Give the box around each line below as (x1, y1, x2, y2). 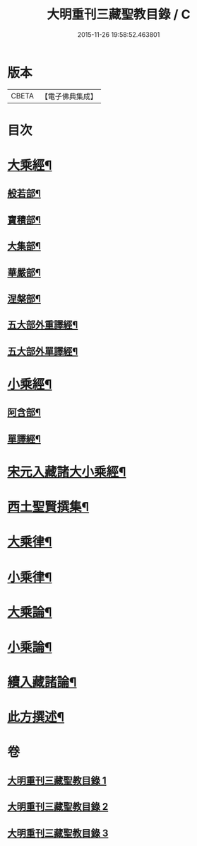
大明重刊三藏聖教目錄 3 (7, 827, 109, 839)
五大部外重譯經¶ (7, 319, 78, 331)
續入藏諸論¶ (7, 674, 77, 690)
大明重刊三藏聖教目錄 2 (7, 801, 109, 813)
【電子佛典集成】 (40, 91, 97, 101)
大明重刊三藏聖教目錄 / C (47, 6, 191, 23)
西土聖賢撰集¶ (7, 499, 90, 515)
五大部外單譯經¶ (7, 345, 78, 358)
